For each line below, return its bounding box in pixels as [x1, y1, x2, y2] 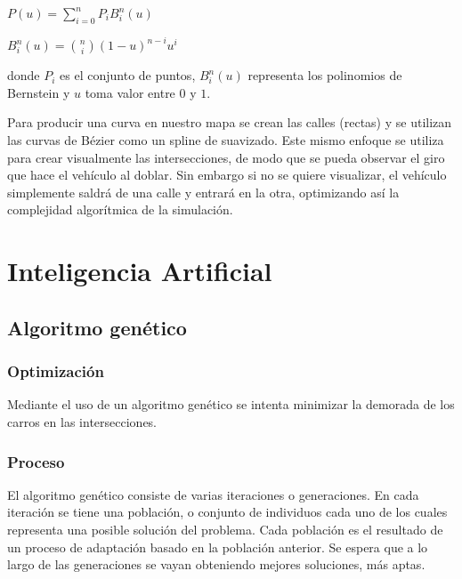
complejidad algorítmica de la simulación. [7, 200, 233, 219]
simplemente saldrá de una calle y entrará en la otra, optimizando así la [7, 182, 400, 201]
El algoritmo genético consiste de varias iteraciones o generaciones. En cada [7, 485, 419, 503]
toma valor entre [85, 83, 175, 101]
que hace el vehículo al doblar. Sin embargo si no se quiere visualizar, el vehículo [7, 165, 447, 184]
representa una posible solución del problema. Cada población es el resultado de [7, 520, 443, 539]
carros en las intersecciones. [7, 413, 157, 431]
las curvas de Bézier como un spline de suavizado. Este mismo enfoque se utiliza [7, 131, 444, 149]
